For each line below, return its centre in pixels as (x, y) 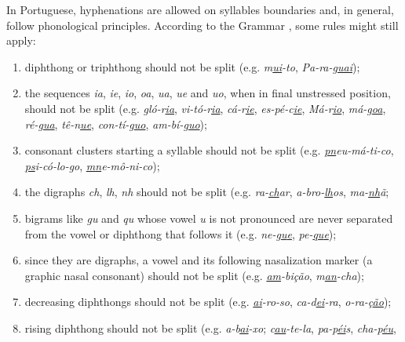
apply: (21, 40)
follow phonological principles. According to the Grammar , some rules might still (202, 25)
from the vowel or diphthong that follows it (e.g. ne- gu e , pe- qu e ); (181, 233)
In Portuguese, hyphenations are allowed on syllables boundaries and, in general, (200, 9)
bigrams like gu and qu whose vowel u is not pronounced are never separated (209, 218)
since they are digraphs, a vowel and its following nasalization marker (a (199, 260)
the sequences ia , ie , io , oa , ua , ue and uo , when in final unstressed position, (208, 93)
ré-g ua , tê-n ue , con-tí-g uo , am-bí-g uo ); (116, 124)
